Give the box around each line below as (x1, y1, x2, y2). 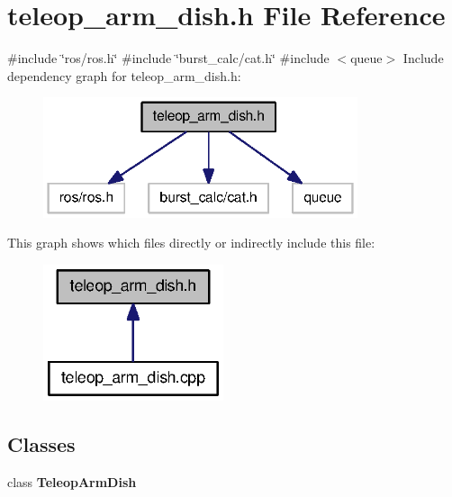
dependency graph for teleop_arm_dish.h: (7, 66, 241, 85)
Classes (7, 430, 76, 458)
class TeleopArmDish (7, 473, 137, 492)
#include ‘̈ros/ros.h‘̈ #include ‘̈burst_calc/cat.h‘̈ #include (7, 49, 330, 68)
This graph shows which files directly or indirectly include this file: (7, 233, 375, 252)
